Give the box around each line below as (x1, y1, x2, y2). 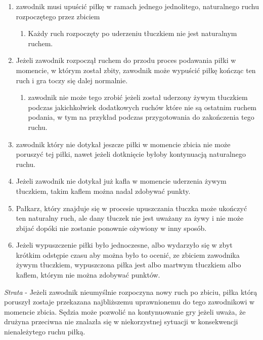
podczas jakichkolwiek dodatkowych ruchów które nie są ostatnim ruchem (28, 101, 257, 112)
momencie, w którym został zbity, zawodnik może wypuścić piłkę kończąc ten (16, 64, 256, 75)
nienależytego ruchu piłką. (4, 326, 85, 337)
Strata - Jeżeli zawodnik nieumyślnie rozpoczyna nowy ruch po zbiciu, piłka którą (4, 286, 257, 297)
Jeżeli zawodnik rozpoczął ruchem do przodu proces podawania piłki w (16, 55, 236, 65)
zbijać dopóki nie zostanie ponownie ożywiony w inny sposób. (16, 222, 207, 233)
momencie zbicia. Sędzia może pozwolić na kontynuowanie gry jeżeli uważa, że (4, 306, 246, 317)
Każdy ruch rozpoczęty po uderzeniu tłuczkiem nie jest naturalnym (28, 28, 237, 39)
